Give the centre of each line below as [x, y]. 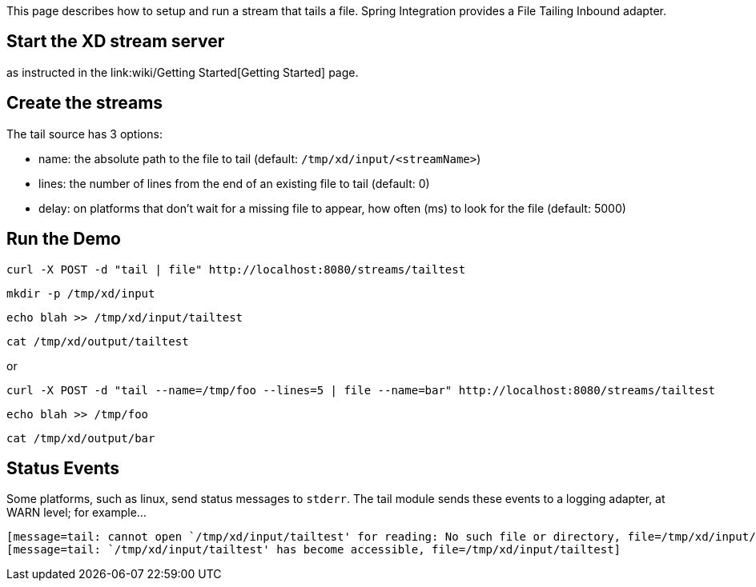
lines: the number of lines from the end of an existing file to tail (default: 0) [234, 183]
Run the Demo [64, 239]
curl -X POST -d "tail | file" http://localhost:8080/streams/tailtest [236, 269]
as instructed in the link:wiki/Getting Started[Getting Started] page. [183, 72]
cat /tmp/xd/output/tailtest [98, 341]
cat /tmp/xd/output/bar [81, 438]
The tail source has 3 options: [84, 134]
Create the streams [85, 103]
